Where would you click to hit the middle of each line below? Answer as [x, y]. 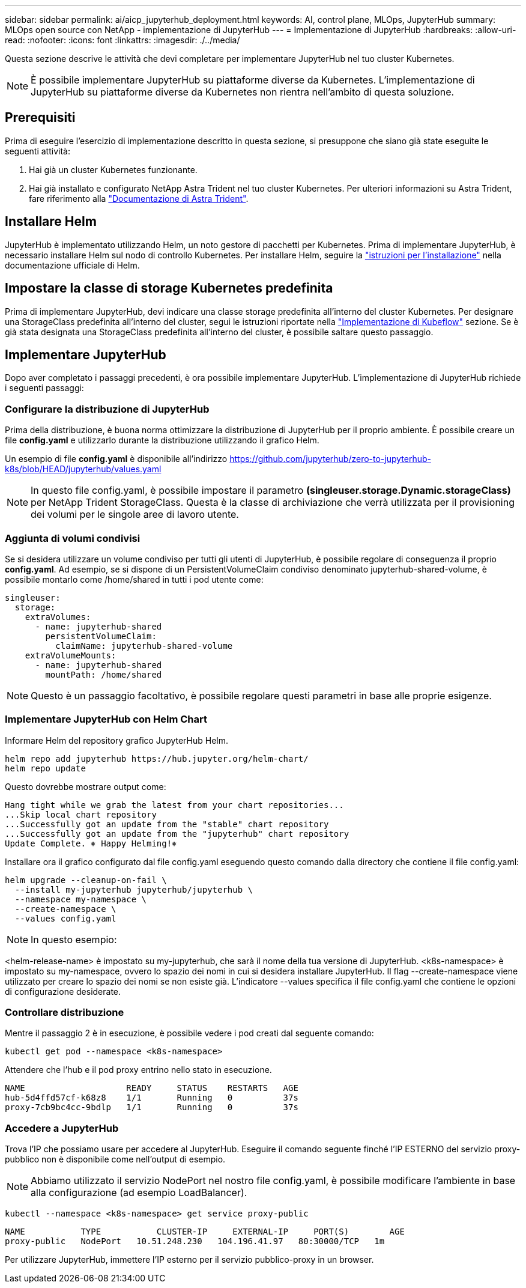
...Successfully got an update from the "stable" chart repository [167, 824]
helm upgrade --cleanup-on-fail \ [86, 880]
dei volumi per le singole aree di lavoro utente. [135, 515]
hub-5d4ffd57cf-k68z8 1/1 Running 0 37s [152, 1098]
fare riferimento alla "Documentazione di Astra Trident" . [139, 198]
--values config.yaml [65, 918]
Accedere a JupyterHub [62, 1128]
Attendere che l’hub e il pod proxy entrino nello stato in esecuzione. [138, 1070]
